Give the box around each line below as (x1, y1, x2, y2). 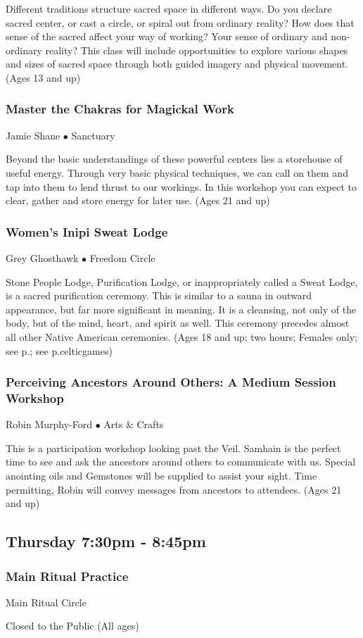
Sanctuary (71, 127, 115, 142)
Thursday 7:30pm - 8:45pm (6, 530, 206, 552)
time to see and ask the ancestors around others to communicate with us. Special (6, 454, 356, 469)
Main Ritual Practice (6, 567, 129, 584)
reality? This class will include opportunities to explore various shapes (45, 42, 348, 57)
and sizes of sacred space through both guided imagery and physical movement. (6, 56, 348, 71)
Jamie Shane (6, 127, 60, 142)
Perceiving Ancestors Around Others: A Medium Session (6, 373, 336, 391)
